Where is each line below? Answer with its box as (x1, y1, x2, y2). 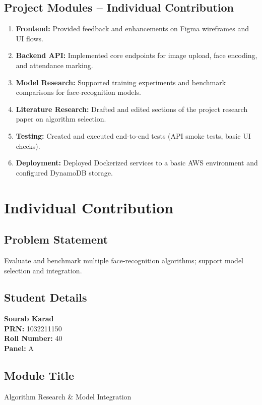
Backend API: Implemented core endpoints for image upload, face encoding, (16, 50, 257, 61)
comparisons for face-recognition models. (16, 87, 141, 97)
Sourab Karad (4, 313, 54, 324)
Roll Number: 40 (4, 333, 62, 343)
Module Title (4, 368, 74, 383)
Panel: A (4, 343, 34, 354)
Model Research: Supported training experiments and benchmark (16, 77, 226, 87)
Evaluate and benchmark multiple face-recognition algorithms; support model (4, 255, 243, 265)
